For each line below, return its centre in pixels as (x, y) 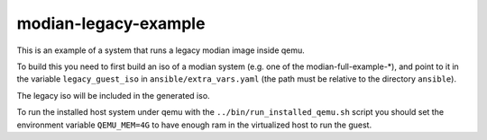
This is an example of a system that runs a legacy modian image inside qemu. (161, 50)
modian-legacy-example (111, 23)
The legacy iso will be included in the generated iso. (114, 95)
